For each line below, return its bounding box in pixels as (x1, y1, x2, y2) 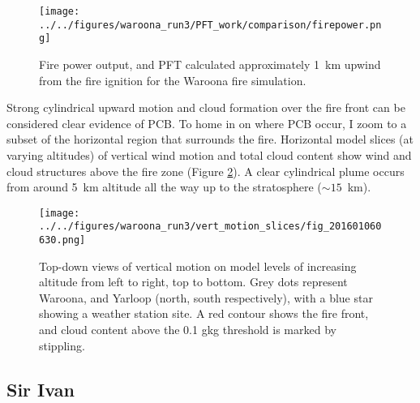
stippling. (39, 337, 85, 354)
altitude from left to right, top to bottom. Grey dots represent (39, 273, 348, 290)
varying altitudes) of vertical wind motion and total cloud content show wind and (6, 146, 412, 163)
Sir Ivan (6, 376, 75, 401)
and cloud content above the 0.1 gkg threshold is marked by (39, 321, 336, 338)
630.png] (39, 234, 86, 247)
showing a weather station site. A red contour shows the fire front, (39, 305, 369, 322)
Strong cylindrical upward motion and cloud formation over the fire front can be (6, 99, 405, 116)
